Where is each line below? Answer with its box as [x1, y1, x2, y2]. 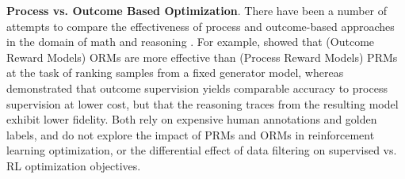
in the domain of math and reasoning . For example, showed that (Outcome [6, 33, 375, 50]
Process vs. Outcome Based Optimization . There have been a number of [6, 2, 388, 18]
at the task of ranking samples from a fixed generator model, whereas [6, 64, 344, 81]
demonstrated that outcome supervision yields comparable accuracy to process [6, 79, 388, 96]
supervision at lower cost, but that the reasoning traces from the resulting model [6, 95, 399, 112]
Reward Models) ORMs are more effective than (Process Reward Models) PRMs [6, 48, 398, 65]
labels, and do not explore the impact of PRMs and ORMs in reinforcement [6, 126, 375, 143]
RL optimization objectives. [6, 157, 141, 173]
